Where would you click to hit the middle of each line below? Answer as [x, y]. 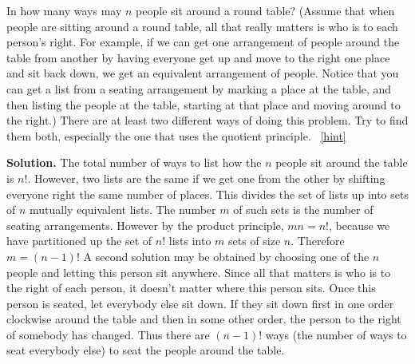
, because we [359, 225]
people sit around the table [342, 162]
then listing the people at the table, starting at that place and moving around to [204, 104]
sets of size [255, 241]
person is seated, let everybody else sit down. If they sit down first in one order [200, 303]
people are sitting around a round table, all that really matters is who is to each [202, 26]
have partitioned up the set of [79, 241]
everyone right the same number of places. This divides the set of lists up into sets [207, 194]
